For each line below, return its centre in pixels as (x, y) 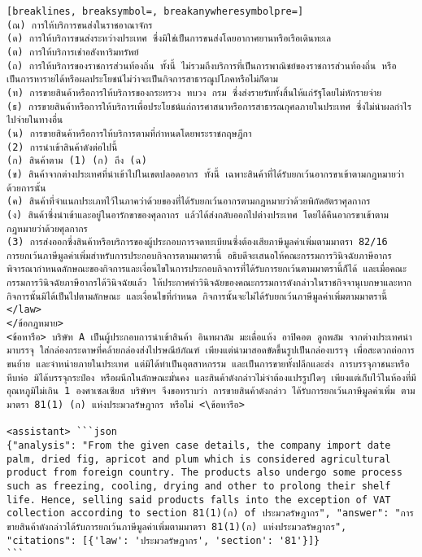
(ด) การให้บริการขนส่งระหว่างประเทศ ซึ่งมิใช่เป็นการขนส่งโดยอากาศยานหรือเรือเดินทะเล (169, 39)
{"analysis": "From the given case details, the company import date (199, 445)
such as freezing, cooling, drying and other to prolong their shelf (199, 486)
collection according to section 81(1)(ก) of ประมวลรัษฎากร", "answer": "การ (210, 513)
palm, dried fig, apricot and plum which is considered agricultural (199, 459)
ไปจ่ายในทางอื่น (35, 120)
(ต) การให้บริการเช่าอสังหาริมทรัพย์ (73, 52)
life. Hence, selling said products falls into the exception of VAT (199, 500)
